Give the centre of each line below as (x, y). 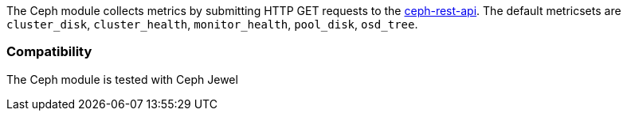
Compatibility (49, 52)
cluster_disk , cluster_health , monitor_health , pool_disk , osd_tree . (212, 24)
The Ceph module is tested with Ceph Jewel (122, 79)
